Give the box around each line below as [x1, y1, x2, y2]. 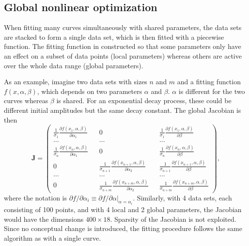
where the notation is [4, 192, 67, 202]
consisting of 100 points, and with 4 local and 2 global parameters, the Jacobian [4, 204, 242, 214]
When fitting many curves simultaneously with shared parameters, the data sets [4, 22, 242, 32]
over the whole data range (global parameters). [4, 60, 143, 70]
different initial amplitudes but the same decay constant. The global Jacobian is [4, 105, 241, 115]
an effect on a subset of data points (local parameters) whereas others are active [4, 50, 242, 61]
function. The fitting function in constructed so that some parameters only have [4, 41, 241, 51]
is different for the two [178, 86, 245, 96]
